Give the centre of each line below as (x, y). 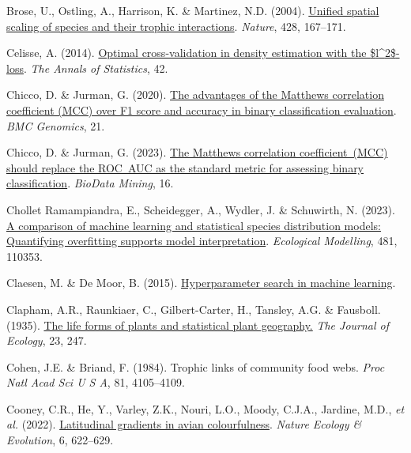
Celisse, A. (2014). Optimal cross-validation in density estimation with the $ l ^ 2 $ (201, 53)
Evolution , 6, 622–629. (60, 440)
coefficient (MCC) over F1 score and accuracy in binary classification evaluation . (202, 109)
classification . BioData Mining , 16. (90, 183)
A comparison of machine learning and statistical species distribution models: (194, 225)
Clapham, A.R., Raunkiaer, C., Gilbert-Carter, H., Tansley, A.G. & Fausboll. (194, 309)
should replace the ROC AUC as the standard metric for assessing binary (185, 167)
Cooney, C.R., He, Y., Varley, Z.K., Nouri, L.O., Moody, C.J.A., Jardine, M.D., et (205, 408)
